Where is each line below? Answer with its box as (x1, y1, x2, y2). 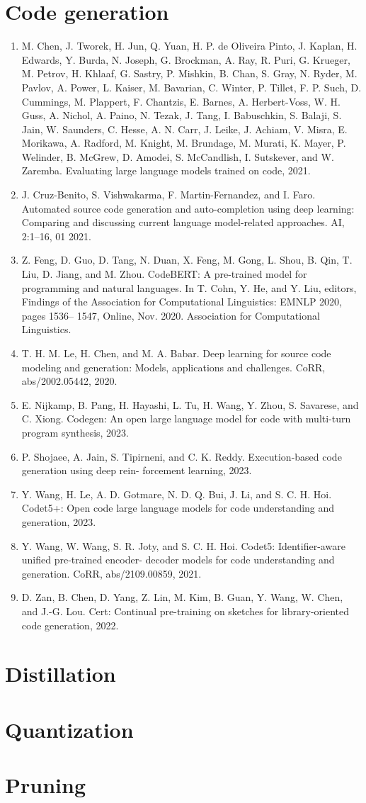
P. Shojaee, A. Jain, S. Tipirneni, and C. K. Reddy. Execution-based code (21, 449, 342, 464)
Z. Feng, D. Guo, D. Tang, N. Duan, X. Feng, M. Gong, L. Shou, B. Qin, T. (21, 252, 353, 267)
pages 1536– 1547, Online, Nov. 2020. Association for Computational (21, 308, 320, 322)
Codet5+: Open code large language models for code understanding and (21, 500, 335, 515)
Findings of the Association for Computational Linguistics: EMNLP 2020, (21, 294, 342, 309)
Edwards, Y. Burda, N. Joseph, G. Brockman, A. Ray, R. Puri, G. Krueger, (21, 52, 350, 67)
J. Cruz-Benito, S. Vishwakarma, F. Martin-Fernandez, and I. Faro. (21, 187, 316, 202)
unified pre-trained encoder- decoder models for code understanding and (21, 552, 335, 567)
